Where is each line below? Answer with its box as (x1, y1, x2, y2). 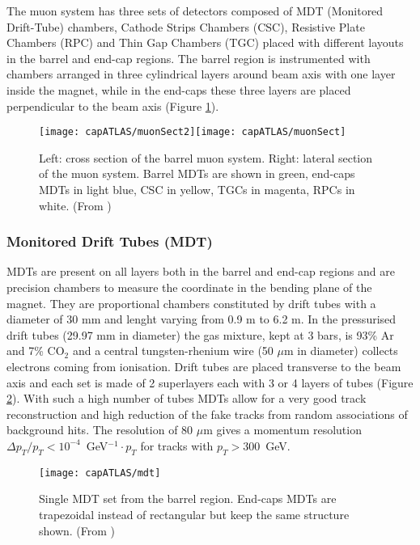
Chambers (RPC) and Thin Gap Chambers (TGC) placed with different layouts (6, 34, 404, 51)
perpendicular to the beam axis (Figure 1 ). (6, 97, 219, 114)
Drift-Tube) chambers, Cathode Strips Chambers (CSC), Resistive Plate (6, 18, 365, 35)
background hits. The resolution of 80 (6, 421, 193, 438)
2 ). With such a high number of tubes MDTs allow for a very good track (6, 390, 367, 407)
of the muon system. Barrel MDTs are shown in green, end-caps (39, 165, 355, 182)
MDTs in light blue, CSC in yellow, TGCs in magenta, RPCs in (39, 181, 355, 197)
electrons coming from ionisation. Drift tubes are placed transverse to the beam (6, 357, 401, 374)
